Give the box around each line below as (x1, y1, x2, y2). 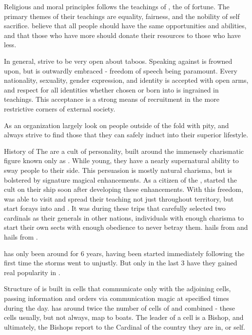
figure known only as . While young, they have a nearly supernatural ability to (4, 155, 239, 166)
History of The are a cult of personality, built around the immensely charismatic (4, 146, 244, 156)
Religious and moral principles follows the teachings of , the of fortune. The (4, 1, 230, 11)
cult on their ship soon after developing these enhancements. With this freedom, (4, 184, 243, 194)
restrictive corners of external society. (4, 103, 116, 113)
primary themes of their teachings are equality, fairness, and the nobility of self (4, 11, 240, 21)
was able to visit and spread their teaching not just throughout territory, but (4, 193, 234, 204)
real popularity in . (4, 267, 60, 277)
